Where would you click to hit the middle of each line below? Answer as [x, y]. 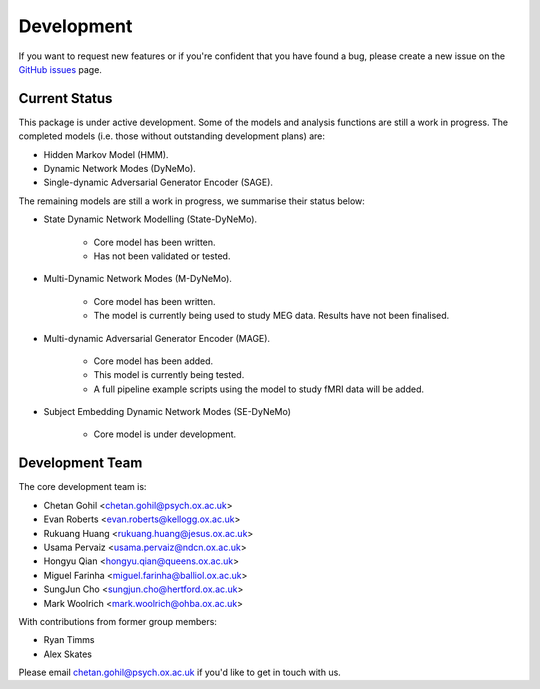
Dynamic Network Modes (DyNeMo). [120, 169]
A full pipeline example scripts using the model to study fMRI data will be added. [259, 389]
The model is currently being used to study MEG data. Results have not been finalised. [271, 316]
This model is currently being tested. [169, 375]
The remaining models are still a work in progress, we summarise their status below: [191, 201]
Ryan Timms [69, 640]
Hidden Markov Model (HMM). [106, 154]
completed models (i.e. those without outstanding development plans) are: [171, 136]
